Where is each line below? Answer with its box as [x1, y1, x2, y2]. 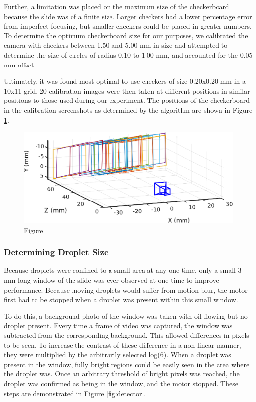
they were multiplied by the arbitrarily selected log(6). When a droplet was [4, 349, 231, 360]
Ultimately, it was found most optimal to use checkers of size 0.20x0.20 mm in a [4, 76, 246, 86]
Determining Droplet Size [4, 246, 109, 258]
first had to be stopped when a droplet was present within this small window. [4, 294, 238, 304]
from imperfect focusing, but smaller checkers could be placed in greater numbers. [4, 21, 252, 31]
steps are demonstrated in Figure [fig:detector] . [4, 388, 146, 398]
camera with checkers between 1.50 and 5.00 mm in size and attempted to [4, 40, 228, 50]
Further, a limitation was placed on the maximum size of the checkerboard [4, 1, 229, 11]
